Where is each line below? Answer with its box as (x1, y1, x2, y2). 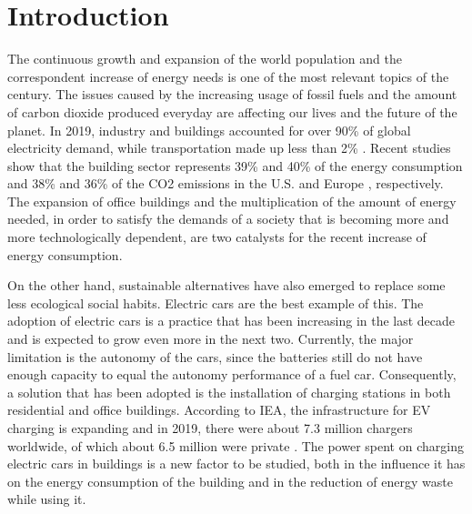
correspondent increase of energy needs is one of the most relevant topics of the (7, 66, 449, 86)
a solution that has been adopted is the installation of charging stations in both (7, 382, 451, 401)
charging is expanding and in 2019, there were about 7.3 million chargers (7, 418, 413, 437)
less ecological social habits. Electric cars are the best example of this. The (7, 293, 424, 312)
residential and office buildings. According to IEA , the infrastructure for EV (7, 400, 431, 419)
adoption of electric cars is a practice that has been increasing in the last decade (7, 311, 456, 330)
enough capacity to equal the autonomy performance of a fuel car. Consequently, (7, 365, 457, 384)
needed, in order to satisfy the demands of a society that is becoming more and (7, 209, 449, 228)
